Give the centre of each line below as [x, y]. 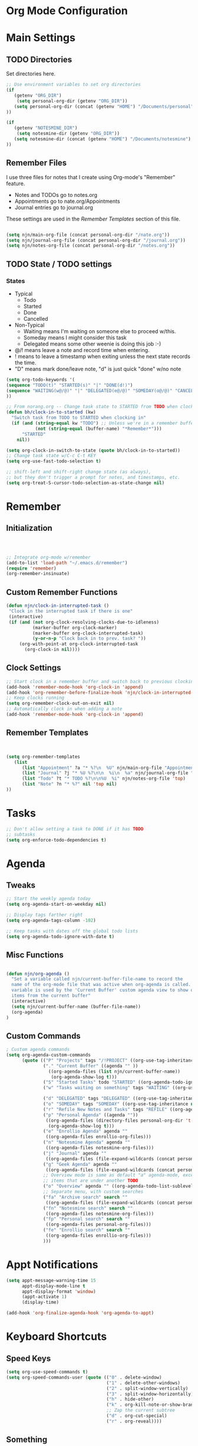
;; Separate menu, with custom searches [93, 1192]
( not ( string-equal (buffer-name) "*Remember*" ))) [98, 429]
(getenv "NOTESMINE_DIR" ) [46, 128]
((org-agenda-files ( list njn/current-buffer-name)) [114, 1072]
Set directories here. [31, 74]
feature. [16, 183]
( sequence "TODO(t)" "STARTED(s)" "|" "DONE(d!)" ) [70, 385]
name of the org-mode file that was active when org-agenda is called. [101, 985]
